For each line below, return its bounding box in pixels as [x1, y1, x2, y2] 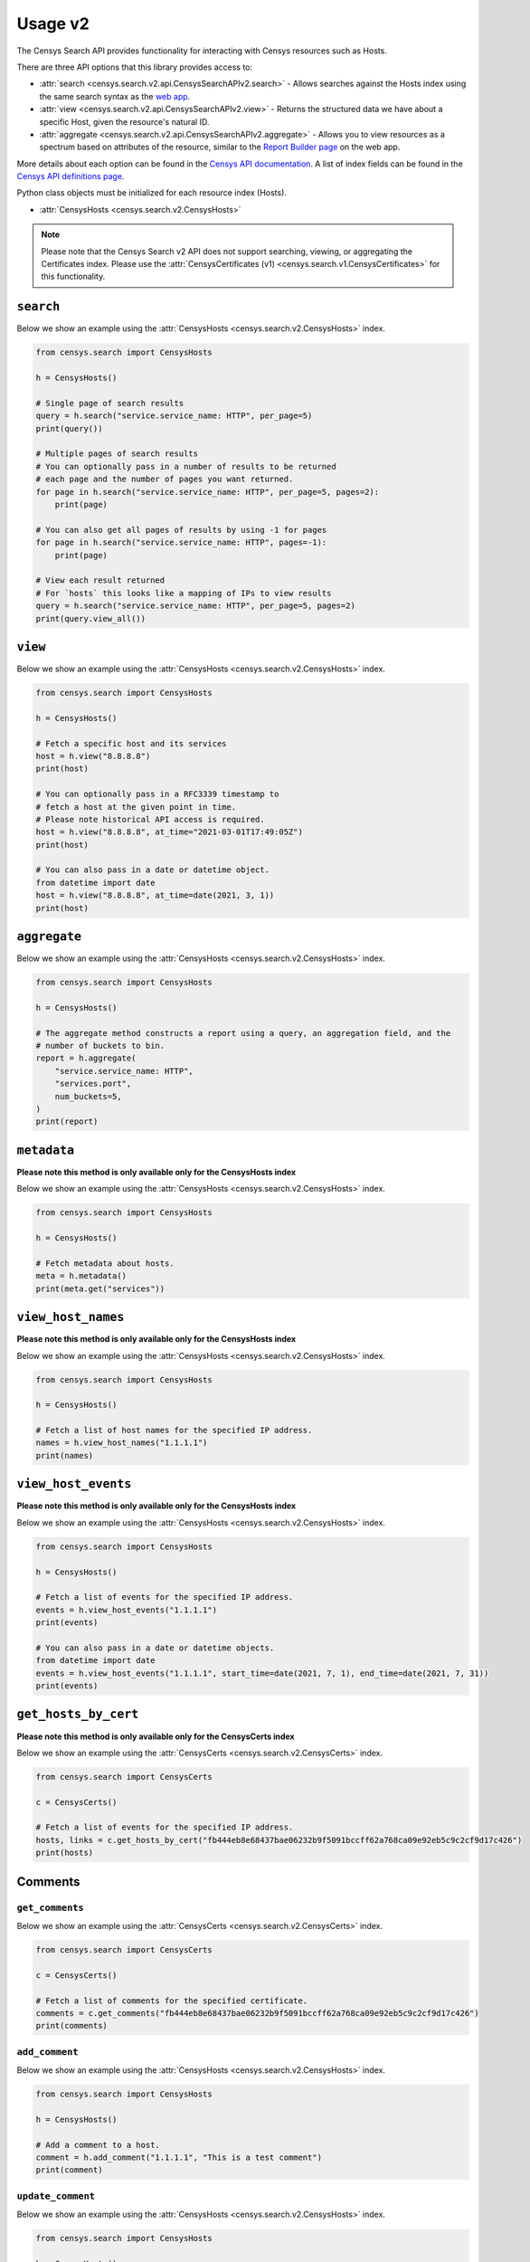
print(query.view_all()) [35, 613, 147, 623]
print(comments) [35, 2020, 109, 2031]
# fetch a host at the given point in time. [35, 802, 237, 812]
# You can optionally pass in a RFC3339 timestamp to [35, 789, 279, 800]
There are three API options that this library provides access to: [16, 62, 253, 72]
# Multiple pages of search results [35, 449, 199, 459]
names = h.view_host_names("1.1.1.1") [35, 1438, 208, 1448]
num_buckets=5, [54, 1091, 122, 1101]
